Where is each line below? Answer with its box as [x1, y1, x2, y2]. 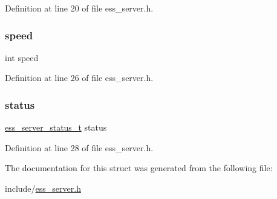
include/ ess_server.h [5, 182, 81, 194]
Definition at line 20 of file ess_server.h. [5, 2, 154, 14]
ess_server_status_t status [5, 121, 107, 134]
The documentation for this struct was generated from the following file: [5, 161, 273, 174]
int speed [5, 51, 39, 64]
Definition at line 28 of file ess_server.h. [5, 141, 154, 154]
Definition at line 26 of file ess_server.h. [5, 71, 154, 84]
